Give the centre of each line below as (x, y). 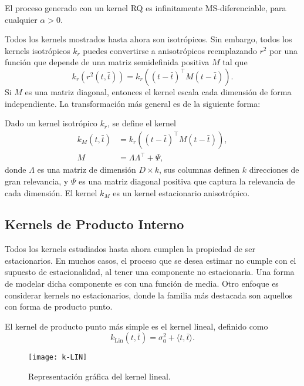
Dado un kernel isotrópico (51, 123)
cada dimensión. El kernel (51, 192)
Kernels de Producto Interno (94, 224)
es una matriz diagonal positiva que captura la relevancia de (187, 181)
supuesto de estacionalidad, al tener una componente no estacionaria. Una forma (150, 272)
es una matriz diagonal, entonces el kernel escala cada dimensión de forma (158, 91)
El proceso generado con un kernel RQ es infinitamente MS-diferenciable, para (146, 8)
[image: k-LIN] (58, 358)
